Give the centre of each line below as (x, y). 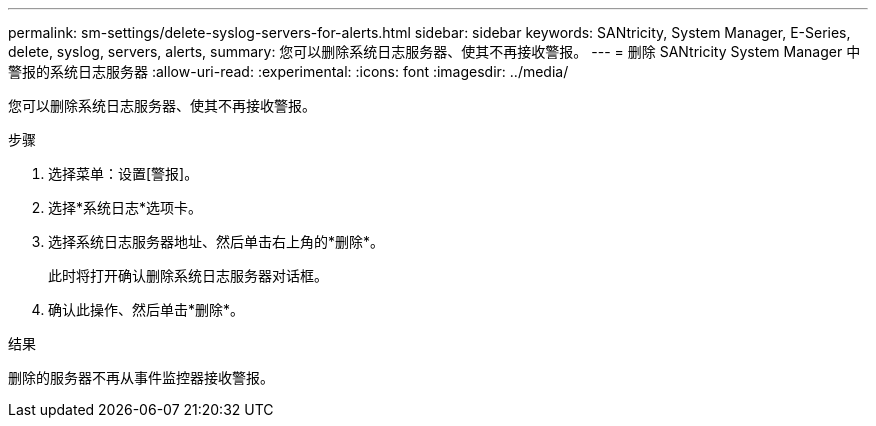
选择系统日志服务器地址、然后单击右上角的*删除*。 (216, 241)
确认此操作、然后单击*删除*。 (146, 309)
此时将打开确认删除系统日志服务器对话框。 (188, 275)
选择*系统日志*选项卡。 (125, 207)
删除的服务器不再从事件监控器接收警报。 (141, 377)
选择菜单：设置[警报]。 (123, 173)
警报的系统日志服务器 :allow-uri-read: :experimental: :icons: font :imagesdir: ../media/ (288, 71)
